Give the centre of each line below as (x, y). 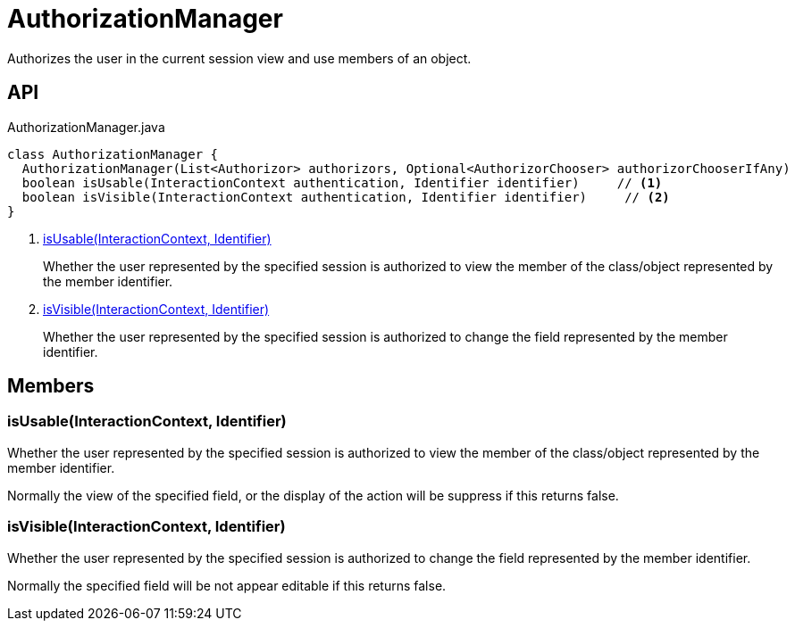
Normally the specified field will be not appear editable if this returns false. (227, 585)
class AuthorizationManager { (113, 154)
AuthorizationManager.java (86, 127)
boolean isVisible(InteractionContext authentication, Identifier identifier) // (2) (346, 197)
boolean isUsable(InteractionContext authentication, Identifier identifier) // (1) (342, 182)
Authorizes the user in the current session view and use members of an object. (239, 58)
